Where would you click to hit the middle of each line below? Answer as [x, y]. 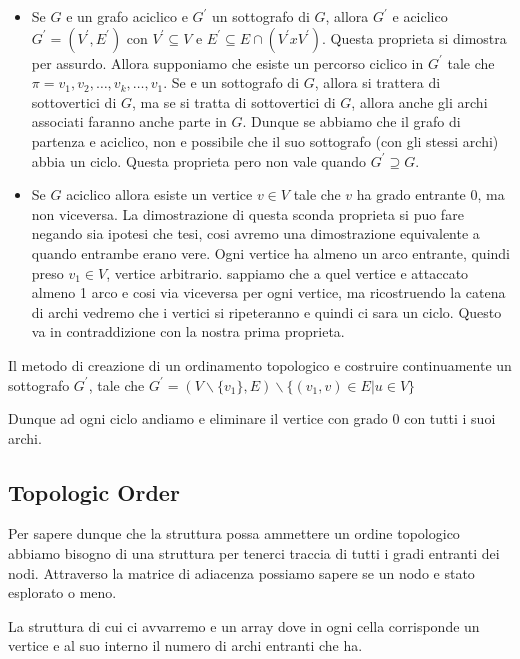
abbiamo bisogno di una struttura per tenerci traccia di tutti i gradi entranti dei [254, 553]
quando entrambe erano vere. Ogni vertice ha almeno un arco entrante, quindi [270, 252]
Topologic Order [94, 491]
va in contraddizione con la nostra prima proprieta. [188, 331]
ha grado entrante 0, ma [430, 194]
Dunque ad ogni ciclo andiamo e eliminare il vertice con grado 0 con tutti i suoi [252, 418]
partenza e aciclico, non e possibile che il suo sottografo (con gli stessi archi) [265, 140]
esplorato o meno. [62, 592]
